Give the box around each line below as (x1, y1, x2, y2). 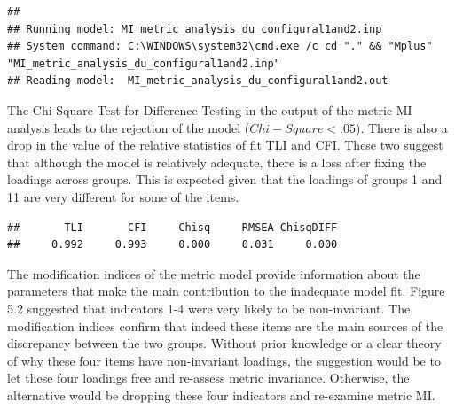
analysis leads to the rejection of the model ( (7, 118, 250, 136)
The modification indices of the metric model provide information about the (7, 264, 420, 282)
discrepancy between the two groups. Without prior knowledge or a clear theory (7, 334, 442, 352)
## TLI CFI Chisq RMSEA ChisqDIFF (7, 220, 338, 234)
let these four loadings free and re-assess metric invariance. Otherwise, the (7, 368, 410, 387)
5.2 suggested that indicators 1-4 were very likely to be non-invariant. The (7, 298, 411, 317)
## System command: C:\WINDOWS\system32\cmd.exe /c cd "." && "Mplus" (7, 40, 433, 53)
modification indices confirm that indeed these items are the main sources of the (7, 316, 443, 335)
